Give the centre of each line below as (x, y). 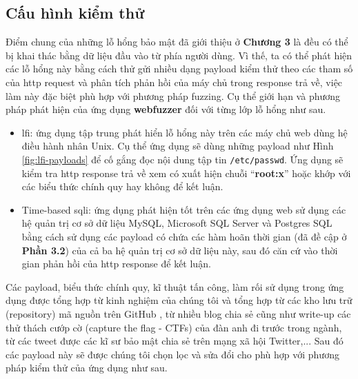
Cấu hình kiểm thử (75, 13)
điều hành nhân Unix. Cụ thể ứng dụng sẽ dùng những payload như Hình (178, 146)
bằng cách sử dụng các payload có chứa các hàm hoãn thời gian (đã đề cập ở (184, 236)
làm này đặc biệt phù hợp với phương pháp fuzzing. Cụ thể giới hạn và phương (173, 95)
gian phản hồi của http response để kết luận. (116, 264)
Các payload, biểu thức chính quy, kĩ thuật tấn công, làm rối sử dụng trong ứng (175, 286)
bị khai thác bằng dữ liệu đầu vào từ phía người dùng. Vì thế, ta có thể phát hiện (179, 55)
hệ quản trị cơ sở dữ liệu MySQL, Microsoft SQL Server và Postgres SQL (177, 223)
